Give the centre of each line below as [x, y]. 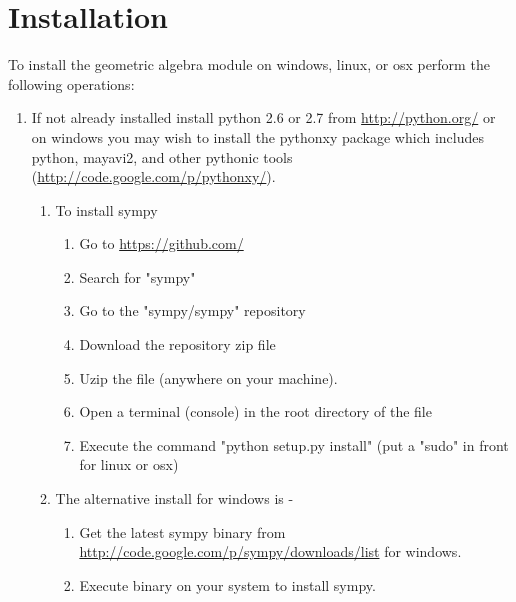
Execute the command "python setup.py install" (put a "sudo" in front [294, 444]
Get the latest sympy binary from [182, 531]
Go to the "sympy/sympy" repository [192, 310]
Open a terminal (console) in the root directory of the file [255, 411]
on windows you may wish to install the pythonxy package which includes [257, 136]
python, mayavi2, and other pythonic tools [162, 156]
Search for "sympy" [137, 276]
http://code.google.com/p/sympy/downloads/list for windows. [270, 551]
